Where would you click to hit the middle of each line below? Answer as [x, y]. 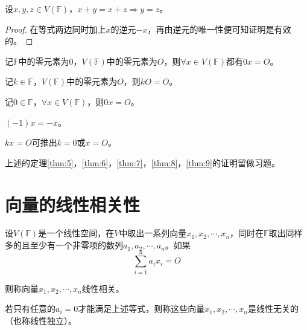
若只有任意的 [30, 309]
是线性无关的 [273, 309]
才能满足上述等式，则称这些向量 [141, 309]
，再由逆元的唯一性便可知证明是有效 [219, 29]
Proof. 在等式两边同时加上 [55, 29]
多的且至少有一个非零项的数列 [64, 245]
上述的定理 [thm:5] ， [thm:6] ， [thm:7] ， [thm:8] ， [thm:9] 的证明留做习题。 [142, 162]
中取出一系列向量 [153, 233]
